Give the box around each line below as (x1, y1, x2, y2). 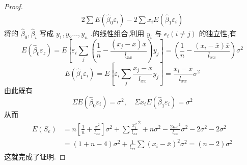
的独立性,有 (199, 28, 237, 38)
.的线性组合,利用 (90, 28, 145, 38)
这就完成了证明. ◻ (4, 151, 66, 161)
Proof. (4, 1, 23, 11)
